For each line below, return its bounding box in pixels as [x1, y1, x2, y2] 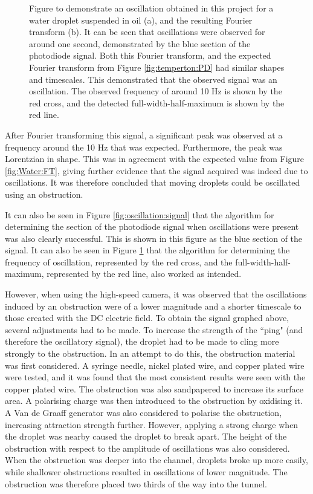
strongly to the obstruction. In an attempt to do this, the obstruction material [5, 347, 295, 360]
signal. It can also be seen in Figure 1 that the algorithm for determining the [5, 244, 290, 256]
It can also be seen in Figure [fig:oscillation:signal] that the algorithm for [5, 208, 274, 221]
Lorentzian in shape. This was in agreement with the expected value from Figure [5, 152, 305, 165]
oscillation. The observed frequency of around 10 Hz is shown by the [29, 85, 282, 97]
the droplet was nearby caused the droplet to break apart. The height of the [5, 430, 287, 443]
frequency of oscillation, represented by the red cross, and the [5, 255, 233, 268]
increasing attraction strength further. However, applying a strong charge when [5, 418, 298, 431]
